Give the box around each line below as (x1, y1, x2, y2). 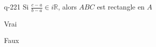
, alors (58, 1, 77, 11)
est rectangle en (97, 1, 145, 11)
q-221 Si (4, 1, 29, 11)
